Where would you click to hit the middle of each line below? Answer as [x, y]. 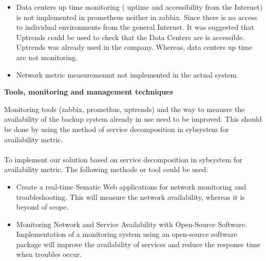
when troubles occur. [49, 254]
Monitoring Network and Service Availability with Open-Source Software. [131, 224]
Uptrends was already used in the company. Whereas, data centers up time [134, 47]
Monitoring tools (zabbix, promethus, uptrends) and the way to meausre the [125, 109]
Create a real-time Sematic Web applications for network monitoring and [131, 186]
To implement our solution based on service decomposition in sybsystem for [123, 159]
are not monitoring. [47, 57]
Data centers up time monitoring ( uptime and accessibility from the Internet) [139, 7]
